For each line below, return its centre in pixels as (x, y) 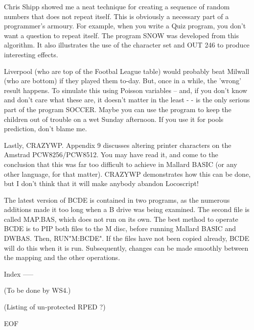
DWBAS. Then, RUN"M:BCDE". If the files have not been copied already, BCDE (127, 238)
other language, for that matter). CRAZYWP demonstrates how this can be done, (127, 174)
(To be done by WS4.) (37, 290)
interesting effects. (31, 54)
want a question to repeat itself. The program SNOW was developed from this (121, 35)
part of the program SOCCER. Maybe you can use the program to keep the (118, 109)
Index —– (19, 273)
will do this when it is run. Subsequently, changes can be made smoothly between (126, 247)
